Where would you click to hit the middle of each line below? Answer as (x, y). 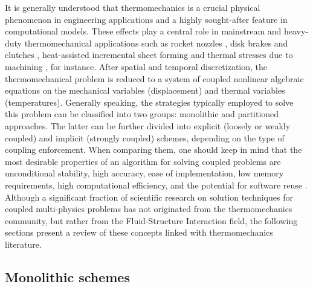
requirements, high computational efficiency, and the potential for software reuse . (156, 185)
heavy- (296, 31)
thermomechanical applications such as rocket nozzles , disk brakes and (156, 43)
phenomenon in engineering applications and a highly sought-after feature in (146, 19)
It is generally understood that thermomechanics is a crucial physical (133, 7)
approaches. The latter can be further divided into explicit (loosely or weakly (148, 125)
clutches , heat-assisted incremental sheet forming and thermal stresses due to (149, 55)
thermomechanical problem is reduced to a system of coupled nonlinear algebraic (154, 78)
